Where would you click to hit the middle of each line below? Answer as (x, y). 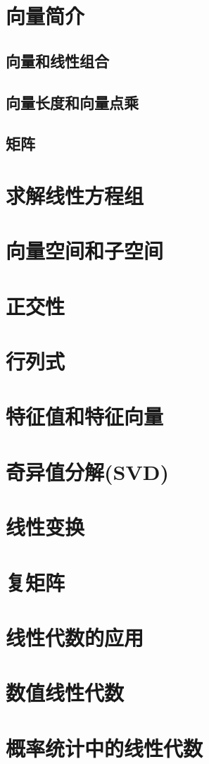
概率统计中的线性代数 (104, 747)
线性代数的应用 (75, 637)
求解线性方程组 (75, 195)
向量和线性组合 (57, 60)
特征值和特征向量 (85, 416)
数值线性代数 (65, 692)
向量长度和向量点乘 (72, 102)
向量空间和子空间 (85, 251)
